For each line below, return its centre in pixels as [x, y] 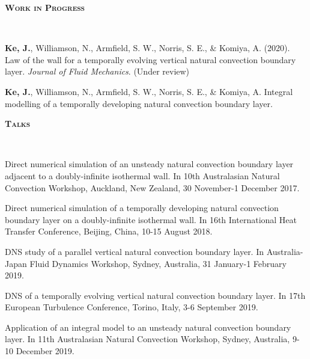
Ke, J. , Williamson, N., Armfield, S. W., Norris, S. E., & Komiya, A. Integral [149, 91]
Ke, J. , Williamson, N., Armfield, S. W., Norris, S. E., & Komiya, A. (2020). [147, 48]
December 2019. [45, 351]
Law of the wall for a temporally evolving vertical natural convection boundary [150, 59]
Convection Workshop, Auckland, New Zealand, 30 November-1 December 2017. [152, 187]
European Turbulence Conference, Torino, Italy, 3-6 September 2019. [132, 307]
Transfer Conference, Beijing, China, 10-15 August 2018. [109, 231]
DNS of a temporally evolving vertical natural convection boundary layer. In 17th [155, 295]
